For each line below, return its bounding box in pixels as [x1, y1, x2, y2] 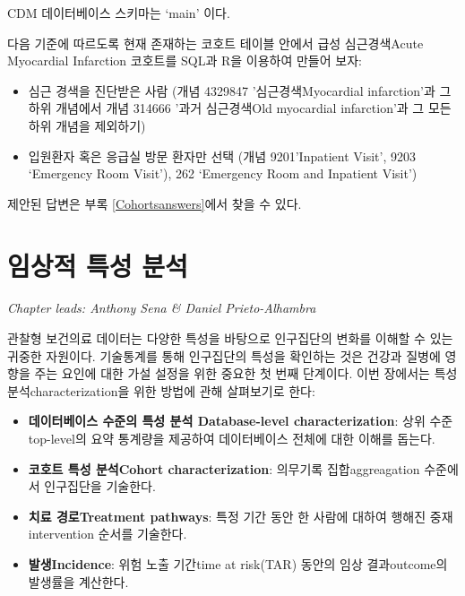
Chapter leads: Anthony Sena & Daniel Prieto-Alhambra [7, 298, 316, 317]
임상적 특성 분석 [7, 246, 188, 283]
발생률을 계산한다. [28, 572, 129, 591]
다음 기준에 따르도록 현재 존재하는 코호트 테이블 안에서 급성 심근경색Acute [7, 33, 424, 52]
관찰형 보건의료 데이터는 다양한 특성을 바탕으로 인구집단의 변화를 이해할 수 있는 [7, 329, 453, 348]
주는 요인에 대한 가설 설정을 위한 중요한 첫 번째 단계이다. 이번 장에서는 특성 [34, 364, 458, 383]
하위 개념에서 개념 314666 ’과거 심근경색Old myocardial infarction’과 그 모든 [28, 99, 452, 117]
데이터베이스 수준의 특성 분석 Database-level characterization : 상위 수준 [28, 411, 453, 430]
